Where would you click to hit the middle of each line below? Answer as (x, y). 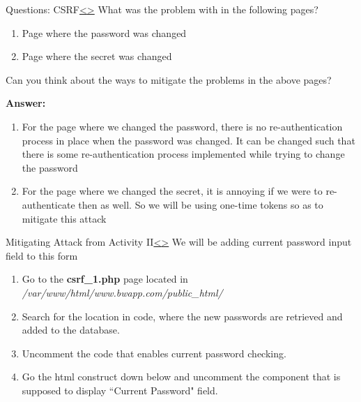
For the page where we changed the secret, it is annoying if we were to (172, 191)
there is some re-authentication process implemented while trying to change (183, 154)
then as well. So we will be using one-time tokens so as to (201, 204)
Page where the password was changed (104, 32)
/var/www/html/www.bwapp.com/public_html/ (122, 292)
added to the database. (71, 330)
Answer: (26, 103)
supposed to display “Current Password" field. (120, 390)
